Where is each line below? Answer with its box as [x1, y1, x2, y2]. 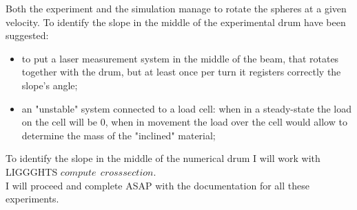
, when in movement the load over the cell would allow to [105, 115, 347, 129]
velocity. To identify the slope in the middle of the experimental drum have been [6, 14, 346, 29]
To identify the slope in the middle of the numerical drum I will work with [6, 151, 320, 165]
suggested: [6, 28, 49, 43]
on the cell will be [21, 115, 98, 129]
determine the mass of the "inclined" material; [21, 128, 216, 142]
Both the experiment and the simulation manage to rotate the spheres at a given [6, 1, 347, 15]
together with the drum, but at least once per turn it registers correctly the [21, 65, 341, 79]
